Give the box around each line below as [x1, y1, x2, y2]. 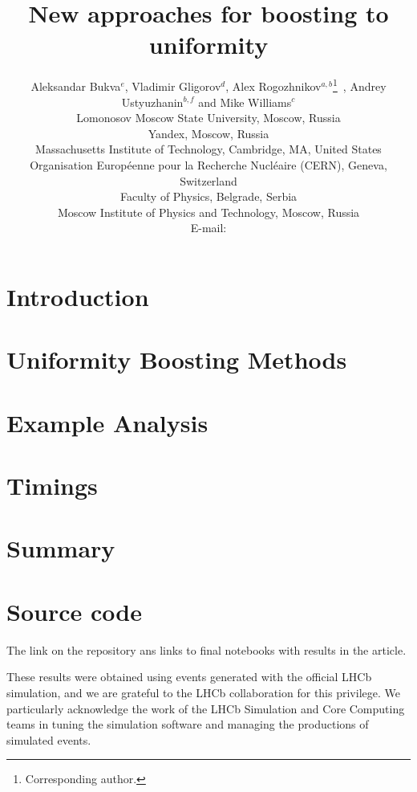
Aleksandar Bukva [30, 77, 121, 94]
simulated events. [6, 731, 91, 748]
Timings [6, 469, 98, 502]
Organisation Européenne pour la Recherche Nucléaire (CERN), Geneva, [30, 156, 387, 173]
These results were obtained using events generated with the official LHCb [6, 668, 372, 685]
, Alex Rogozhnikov [225, 77, 322, 94]
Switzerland [180, 172, 237, 189]
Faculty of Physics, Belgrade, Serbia [119, 188, 298, 205]
